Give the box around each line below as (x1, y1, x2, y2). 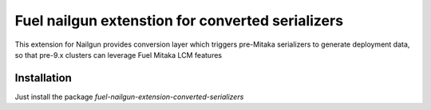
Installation (14, 71, 72, 85)
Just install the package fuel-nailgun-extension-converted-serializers (14, 92, 244, 101)
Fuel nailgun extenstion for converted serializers (14, 12, 343, 29)
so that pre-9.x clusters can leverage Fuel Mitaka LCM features (14, 50, 223, 59)
